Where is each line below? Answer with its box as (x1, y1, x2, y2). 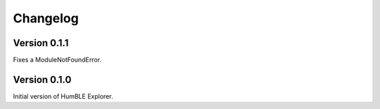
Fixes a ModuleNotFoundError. (13, 56, 102, 64)
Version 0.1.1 (13, 37, 69, 49)
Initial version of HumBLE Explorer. (13, 92, 113, 101)
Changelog (13, 10, 79, 26)
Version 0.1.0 (13, 73, 72, 85)
